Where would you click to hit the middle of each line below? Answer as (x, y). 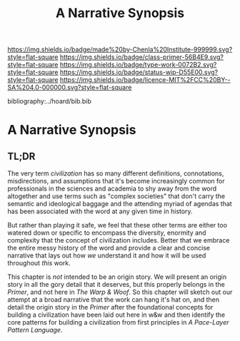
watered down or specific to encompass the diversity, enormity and (107, 233)
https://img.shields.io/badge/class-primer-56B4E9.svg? (141, 57)
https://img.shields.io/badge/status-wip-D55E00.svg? (139, 72)
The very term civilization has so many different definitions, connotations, (116, 173)
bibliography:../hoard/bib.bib (49, 101)
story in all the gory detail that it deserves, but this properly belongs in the (116, 285)
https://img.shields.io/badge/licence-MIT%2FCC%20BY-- (145, 80)
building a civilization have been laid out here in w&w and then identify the (116, 315)
